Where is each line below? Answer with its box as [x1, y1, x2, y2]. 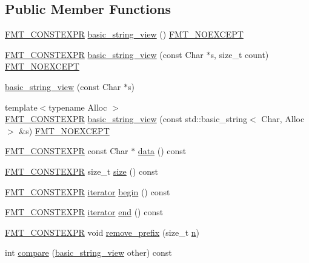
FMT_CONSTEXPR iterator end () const [5, 206, 164, 218]
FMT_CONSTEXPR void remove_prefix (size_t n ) [5, 226, 200, 238]
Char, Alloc [261, 112, 305, 125]
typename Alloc [48, 100, 107, 113]
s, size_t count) [210, 48, 269, 60]
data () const [138, 144, 187, 157]
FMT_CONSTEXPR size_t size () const [5, 164, 159, 177]
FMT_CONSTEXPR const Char [5, 144, 128, 157]
